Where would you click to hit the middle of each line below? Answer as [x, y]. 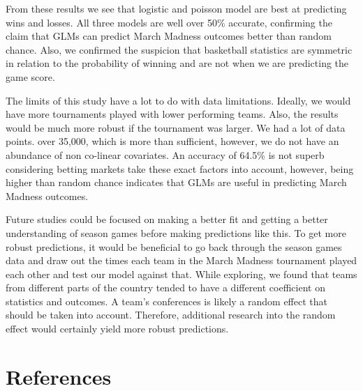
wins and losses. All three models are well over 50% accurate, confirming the [169, 22]
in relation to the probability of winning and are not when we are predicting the [177, 63]
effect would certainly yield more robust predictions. [117, 329]
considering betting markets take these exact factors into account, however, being [180, 168]
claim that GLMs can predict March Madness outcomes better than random [169, 36]
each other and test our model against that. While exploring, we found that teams [181, 274]
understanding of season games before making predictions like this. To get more [176, 232]
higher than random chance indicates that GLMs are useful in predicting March [176, 182]
